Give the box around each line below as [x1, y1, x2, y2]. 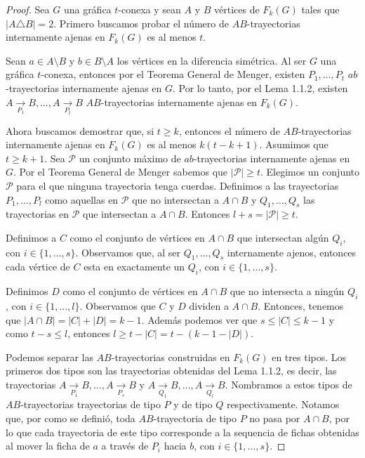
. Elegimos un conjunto [260, 164, 360, 179]
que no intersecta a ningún [230, 284, 345, 299]
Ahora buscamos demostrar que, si [6, 123, 154, 138]
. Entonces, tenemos [258, 299, 344, 313]
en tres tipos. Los [272, 349, 347, 364]
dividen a [189, 299, 229, 313]
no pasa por [249, 410, 300, 425]
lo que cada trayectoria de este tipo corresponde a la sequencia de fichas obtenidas [6, 424, 359, 439]
